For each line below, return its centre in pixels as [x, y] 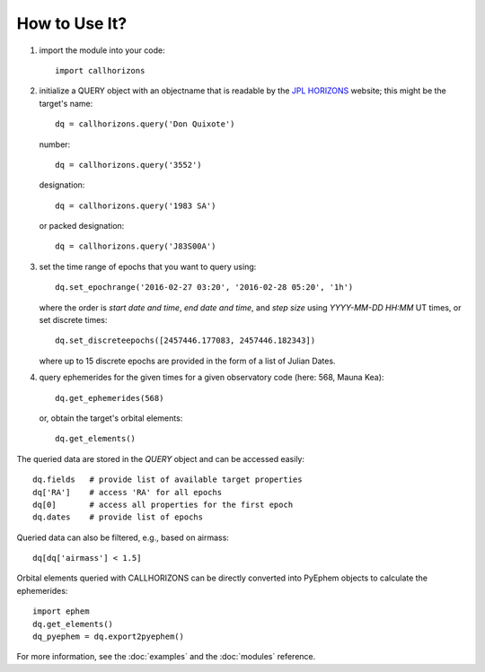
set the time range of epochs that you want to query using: [148, 266]
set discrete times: [73, 320]
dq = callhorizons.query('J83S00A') [136, 246]
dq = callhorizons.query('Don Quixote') [145, 124]
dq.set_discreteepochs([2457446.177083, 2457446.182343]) [185, 340]
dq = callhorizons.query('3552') [128, 165]
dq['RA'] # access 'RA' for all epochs [128, 492]
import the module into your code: [102, 50]
